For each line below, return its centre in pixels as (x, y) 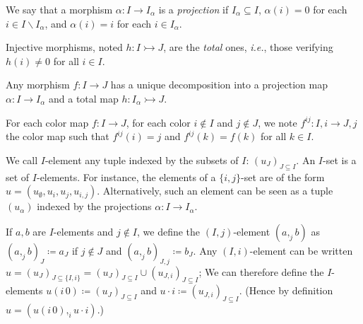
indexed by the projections (94, 206)
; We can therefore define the (261, 271)
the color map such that (58, 136)
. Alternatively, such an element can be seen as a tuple (215, 191)
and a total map (84, 98)
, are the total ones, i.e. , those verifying (248, 47)
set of (18, 177)
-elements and (83, 231)
